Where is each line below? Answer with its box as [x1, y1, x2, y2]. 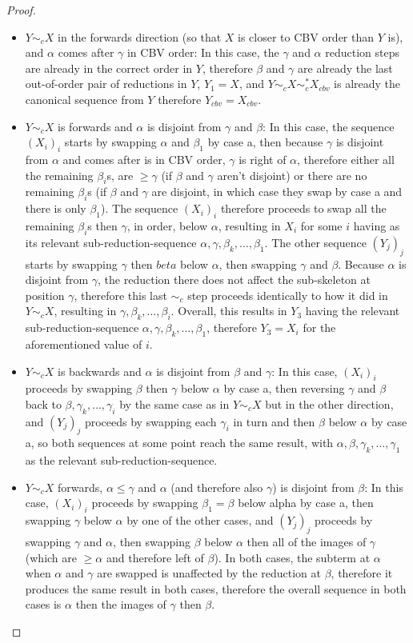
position [25, 286, 65, 303]
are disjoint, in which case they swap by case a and [151, 183, 403, 200]
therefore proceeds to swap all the [220, 200, 387, 217]
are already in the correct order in [25, 59, 193, 76]
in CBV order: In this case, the [126, 44, 279, 61]
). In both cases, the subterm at [214, 549, 371, 565]
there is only [25, 200, 86, 217]
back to [25, 395, 62, 412]
